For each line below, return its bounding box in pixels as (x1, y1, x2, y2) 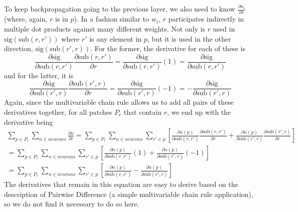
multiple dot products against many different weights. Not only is (4, 23, 205, 34)
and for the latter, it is (4, 70, 74, 80)
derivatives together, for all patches (4, 107, 112, 117)
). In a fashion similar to (74, 14, 150, 24)
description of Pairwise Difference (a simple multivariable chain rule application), (4, 188, 253, 199)
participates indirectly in (168, 14, 244, 24)
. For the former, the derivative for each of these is (90, 43, 245, 54)
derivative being (4, 116, 53, 127)
